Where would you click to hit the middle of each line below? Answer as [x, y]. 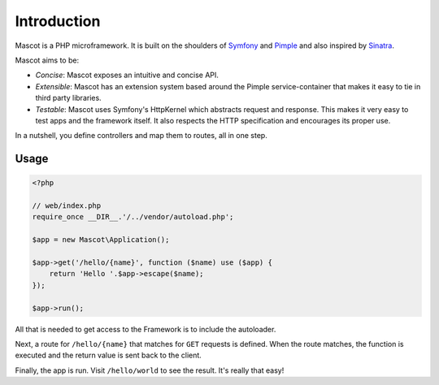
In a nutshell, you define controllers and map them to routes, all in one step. [141, 136]
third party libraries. [68, 98]
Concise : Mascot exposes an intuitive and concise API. [127, 75]
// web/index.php [67, 206]
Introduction [58, 21]
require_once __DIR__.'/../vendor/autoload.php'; [133, 217]
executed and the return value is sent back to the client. [109, 355]
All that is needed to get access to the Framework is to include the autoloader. [146, 329]
